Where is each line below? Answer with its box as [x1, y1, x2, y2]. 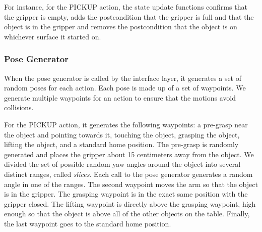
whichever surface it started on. [4, 31, 101, 41]
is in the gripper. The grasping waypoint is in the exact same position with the [4, 189, 248, 199]
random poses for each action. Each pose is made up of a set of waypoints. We [4, 82, 246, 93]
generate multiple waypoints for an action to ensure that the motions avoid [4, 92, 236, 103]
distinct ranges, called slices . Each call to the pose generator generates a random [4, 168, 253, 179]
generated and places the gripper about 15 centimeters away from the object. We [4, 149, 254, 159]
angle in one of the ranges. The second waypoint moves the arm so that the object [4, 178, 258, 189]
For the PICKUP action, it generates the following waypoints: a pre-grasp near [4, 119, 248, 129]
